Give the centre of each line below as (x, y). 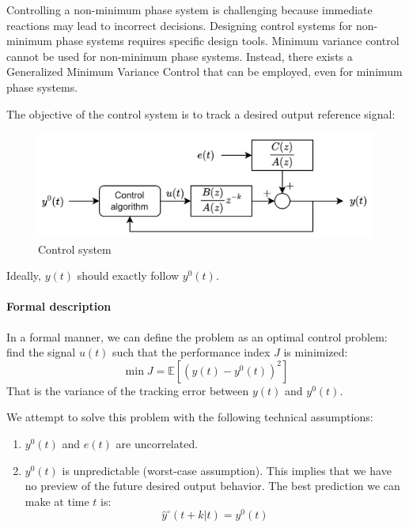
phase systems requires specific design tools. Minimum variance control (227, 41)
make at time (57, 501)
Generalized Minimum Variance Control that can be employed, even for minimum (204, 72)
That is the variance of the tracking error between (128, 390)
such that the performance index (191, 352)
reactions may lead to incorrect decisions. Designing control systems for (180, 25)
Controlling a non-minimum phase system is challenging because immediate (189, 9)
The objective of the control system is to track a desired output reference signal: (201, 113)
